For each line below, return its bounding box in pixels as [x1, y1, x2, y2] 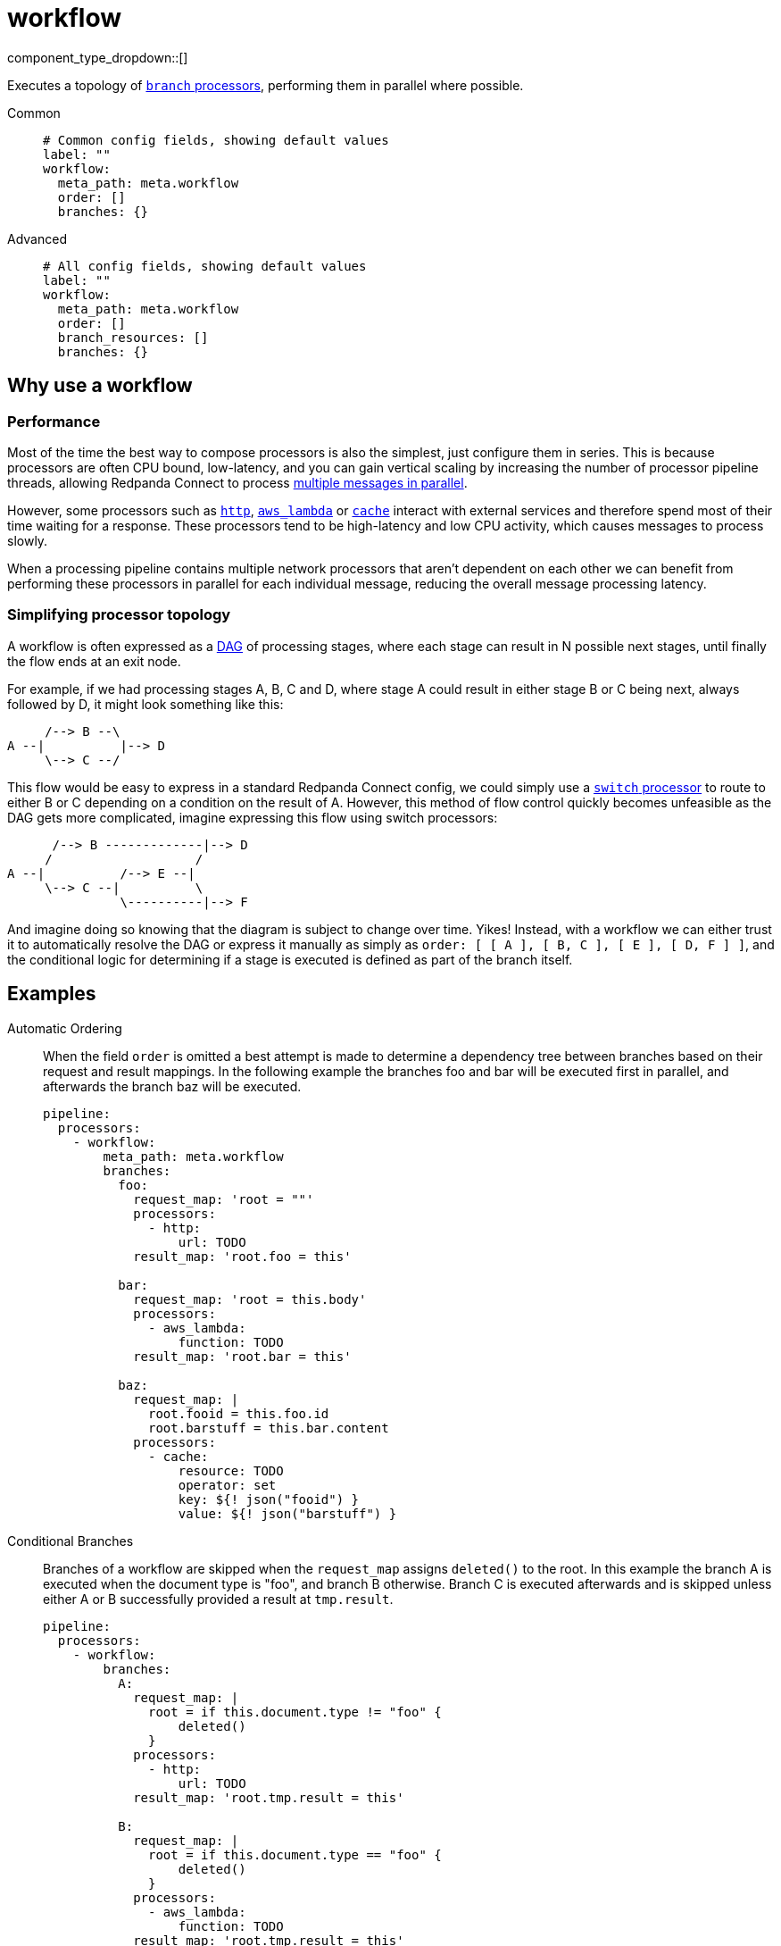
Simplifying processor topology [7, 606, 231, 624]
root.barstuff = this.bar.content [148, 1420, 389, 1435]
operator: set [178, 1477, 277, 1492]
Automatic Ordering [7, 1020, 122, 1036]
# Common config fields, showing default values [43, 132, 389, 147]
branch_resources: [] [57, 330, 209, 345]
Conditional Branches [7, 1533, 134, 1549]
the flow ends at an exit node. [7, 653, 181, 669]
